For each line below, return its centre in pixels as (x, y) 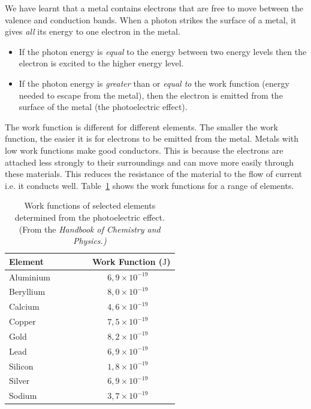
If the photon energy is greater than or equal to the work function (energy (154, 83)
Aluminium (30, 277)
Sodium (23, 396)
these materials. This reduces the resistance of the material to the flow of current (154, 174)
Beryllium (27, 292)
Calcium (24, 306)
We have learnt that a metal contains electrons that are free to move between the (154, 8)
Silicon (21, 366)
